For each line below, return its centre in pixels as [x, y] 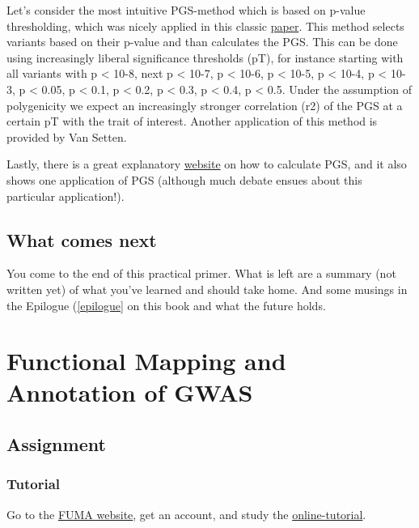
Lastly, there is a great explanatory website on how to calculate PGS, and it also [207, 164]
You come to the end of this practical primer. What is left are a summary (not [201, 273]
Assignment [56, 444]
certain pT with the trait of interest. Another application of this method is [192, 121]
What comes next [82, 239]
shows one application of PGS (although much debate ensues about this [184, 179]
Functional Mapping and [146, 361]
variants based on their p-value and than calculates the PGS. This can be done [202, 42]
